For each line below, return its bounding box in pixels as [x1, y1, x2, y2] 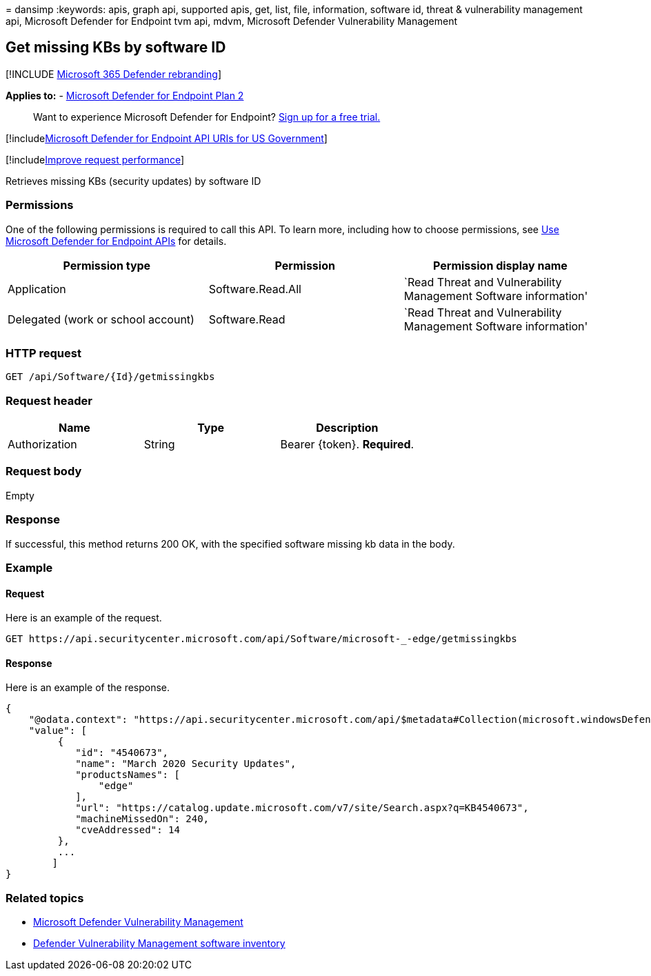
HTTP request [6, 346, 81, 360]
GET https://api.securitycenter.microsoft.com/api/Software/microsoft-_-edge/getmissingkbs [6, 633, 517, 645]
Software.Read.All [208, 281, 301, 296]
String [143, 437, 175, 452]
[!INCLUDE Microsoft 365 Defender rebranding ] [6, 68, 222, 80]
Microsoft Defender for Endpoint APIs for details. [6, 235, 227, 247]
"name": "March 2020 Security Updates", [75, 758, 297, 770]
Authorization [8, 437, 77, 452]
